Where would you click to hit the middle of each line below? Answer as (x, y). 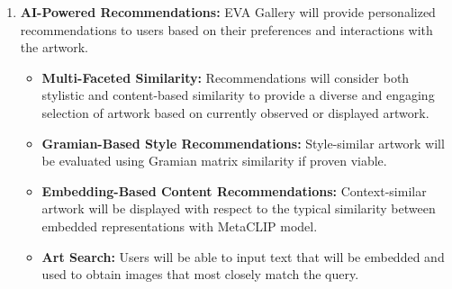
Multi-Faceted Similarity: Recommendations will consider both (226, 77)
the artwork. (54, 47)
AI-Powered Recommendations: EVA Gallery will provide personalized (228, 12)
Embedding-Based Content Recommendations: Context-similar (234, 190)
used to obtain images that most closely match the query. (200, 274)
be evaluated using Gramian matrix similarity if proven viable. (214, 161)
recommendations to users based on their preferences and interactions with (226, 29)
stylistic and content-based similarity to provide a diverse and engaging (238, 95)
